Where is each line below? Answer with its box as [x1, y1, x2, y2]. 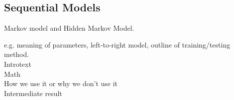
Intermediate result [4, 88, 62, 98]
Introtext [4, 58, 31, 69]
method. [4, 49, 29, 59]
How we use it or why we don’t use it [4, 78, 118, 89]
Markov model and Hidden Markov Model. [4, 23, 134, 33]
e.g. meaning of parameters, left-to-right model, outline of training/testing [4, 39, 231, 50]
